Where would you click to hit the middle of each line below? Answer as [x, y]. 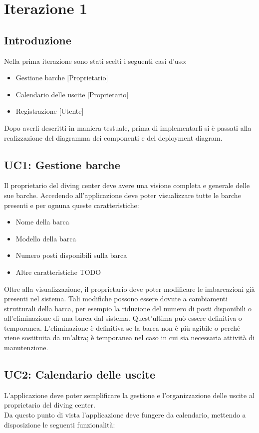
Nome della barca [42, 222]
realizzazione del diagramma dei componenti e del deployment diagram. [113, 137]
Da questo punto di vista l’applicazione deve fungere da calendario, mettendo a [125, 415]
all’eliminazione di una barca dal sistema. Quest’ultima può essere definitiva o [123, 318]
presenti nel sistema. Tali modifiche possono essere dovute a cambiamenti [116, 299]
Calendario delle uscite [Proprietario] [72, 94]
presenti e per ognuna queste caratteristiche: [72, 205]
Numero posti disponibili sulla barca [71, 255]
